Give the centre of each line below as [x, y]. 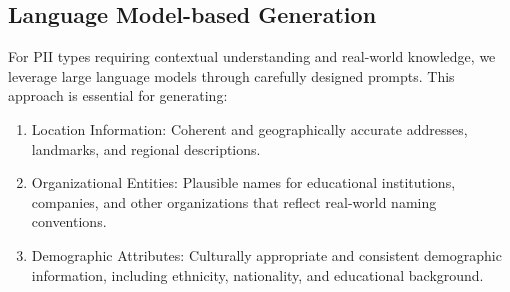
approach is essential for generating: [118, 95]
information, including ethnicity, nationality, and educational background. [257, 274]
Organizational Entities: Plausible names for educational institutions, [243, 182]
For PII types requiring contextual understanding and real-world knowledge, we [252, 56]
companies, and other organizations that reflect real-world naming [234, 201]
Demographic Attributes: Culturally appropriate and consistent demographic [266, 254]
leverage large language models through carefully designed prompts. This [231, 75]
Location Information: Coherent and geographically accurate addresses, [249, 128]
